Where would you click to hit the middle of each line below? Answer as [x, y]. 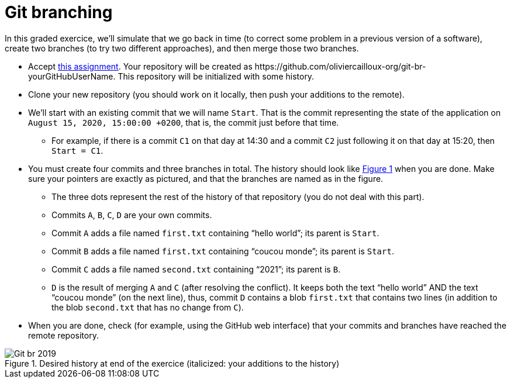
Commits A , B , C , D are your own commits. [132, 215]
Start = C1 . [77, 150]
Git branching [59, 12]
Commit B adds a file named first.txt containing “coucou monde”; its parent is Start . [223, 251]
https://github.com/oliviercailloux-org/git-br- [340, 66]
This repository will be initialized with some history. [216, 76]
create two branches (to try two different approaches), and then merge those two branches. [182, 48]
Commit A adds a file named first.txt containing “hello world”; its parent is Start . [215, 233]
